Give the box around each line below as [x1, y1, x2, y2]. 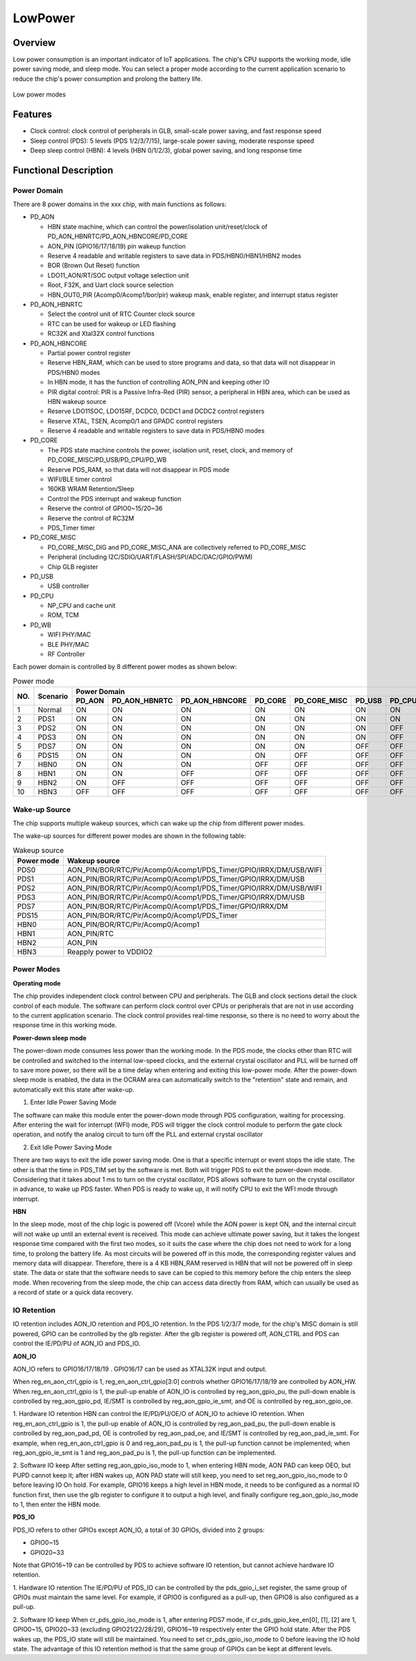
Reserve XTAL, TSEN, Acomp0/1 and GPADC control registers [47, 416, 223, 425]
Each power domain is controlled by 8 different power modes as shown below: [12, 663, 237, 671]
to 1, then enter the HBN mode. [12, 1500, 101, 1508]
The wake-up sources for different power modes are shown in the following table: [12, 832, 246, 840]
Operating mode [12, 979, 61, 987]
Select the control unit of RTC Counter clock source [47, 310, 196, 319]
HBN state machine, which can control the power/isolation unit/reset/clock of [47, 222, 268, 230]
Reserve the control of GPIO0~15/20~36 [47, 504, 163, 513]
